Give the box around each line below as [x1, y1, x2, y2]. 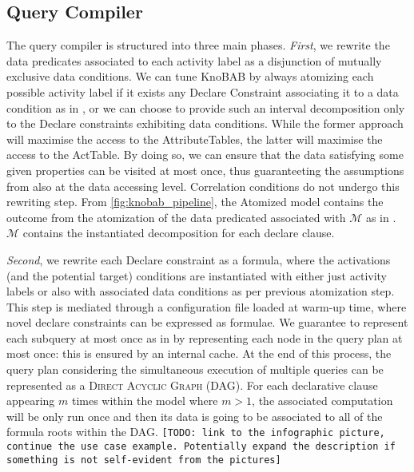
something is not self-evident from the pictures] [6, 454, 281, 466]
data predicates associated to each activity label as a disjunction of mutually [6, 52, 382, 69]
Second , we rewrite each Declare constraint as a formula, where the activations [6, 251, 391, 268]
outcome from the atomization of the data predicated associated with [6, 208, 346, 225]
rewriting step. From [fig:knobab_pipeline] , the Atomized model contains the [6, 193, 384, 210]
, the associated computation [252, 392, 393, 409]
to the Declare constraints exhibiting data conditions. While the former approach [6, 115, 404, 132]
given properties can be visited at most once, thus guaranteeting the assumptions [6, 161, 404, 178]
